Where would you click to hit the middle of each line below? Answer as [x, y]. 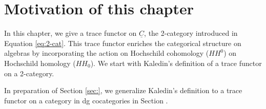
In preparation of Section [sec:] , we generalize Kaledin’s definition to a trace [123, 90]
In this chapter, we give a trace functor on [70, 33]
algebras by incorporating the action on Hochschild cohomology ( [107, 53]
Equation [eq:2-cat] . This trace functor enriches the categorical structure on [123, 43]
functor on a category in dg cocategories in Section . [86, 100]
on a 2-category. [29, 73]
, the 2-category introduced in [191, 33]
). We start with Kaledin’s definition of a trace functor [176, 63]
